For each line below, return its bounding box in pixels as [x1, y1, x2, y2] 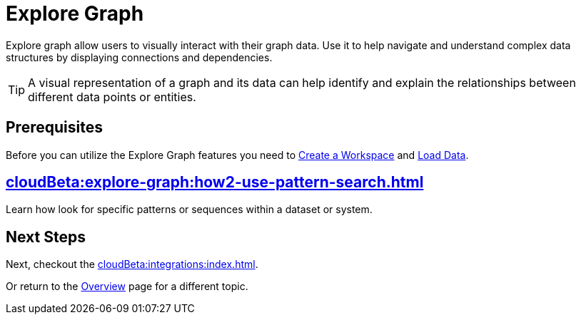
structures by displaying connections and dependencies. [6, 51, 273, 63]
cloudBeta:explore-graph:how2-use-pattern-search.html [6, 173, 424, 192]
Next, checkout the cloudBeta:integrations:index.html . [6, 258, 258, 271]
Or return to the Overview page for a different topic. [6, 280, 248, 293]
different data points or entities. [28, 89, 196, 104]
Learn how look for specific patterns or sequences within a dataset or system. [6, 203, 373, 216]
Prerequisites [6, 118, 103, 137]
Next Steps [6, 227, 86, 246]
